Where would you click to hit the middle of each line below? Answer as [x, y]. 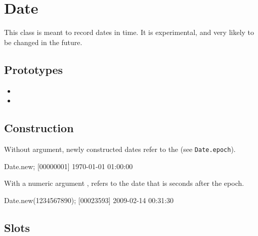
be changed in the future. [43, 42]
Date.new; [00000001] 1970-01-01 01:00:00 [69, 166]
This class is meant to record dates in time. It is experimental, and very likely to [129, 32]
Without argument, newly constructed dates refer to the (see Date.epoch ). [120, 149]
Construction [39, 128]
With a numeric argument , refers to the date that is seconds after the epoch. [124, 183]
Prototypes [34, 69]
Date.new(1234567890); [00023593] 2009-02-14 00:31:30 [89, 200]
